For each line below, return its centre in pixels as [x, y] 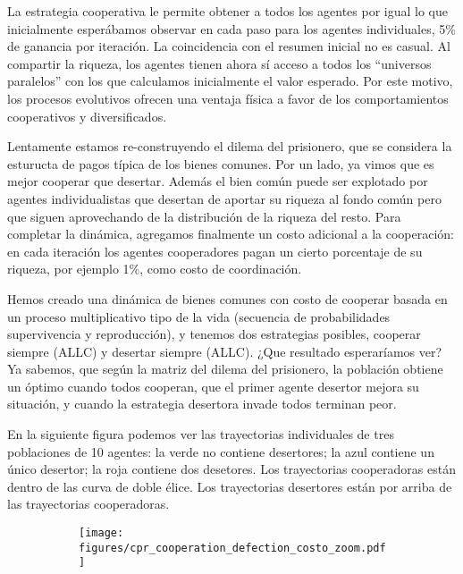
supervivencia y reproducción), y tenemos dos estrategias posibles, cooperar [214, 334]
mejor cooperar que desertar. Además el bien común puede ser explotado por [218, 181]
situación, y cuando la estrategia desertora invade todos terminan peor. [202, 404]
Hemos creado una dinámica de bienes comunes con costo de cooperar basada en [227, 298]
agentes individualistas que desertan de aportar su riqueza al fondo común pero [224, 198]
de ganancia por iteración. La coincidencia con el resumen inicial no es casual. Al [229, 46]
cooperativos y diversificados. [87, 116]
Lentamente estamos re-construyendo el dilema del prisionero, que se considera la [230, 146]
